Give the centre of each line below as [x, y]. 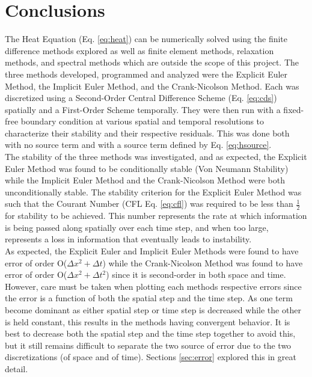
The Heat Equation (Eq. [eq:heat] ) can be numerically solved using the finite [146, 39]
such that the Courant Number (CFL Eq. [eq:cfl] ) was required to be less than [149, 204]
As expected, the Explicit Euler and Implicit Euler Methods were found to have [152, 251]
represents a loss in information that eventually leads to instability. [128, 239]
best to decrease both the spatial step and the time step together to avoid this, [150, 333]
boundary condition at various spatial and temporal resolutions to [142, 121]
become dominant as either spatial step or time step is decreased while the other [153, 310]
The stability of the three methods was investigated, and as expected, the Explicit [156, 157]
